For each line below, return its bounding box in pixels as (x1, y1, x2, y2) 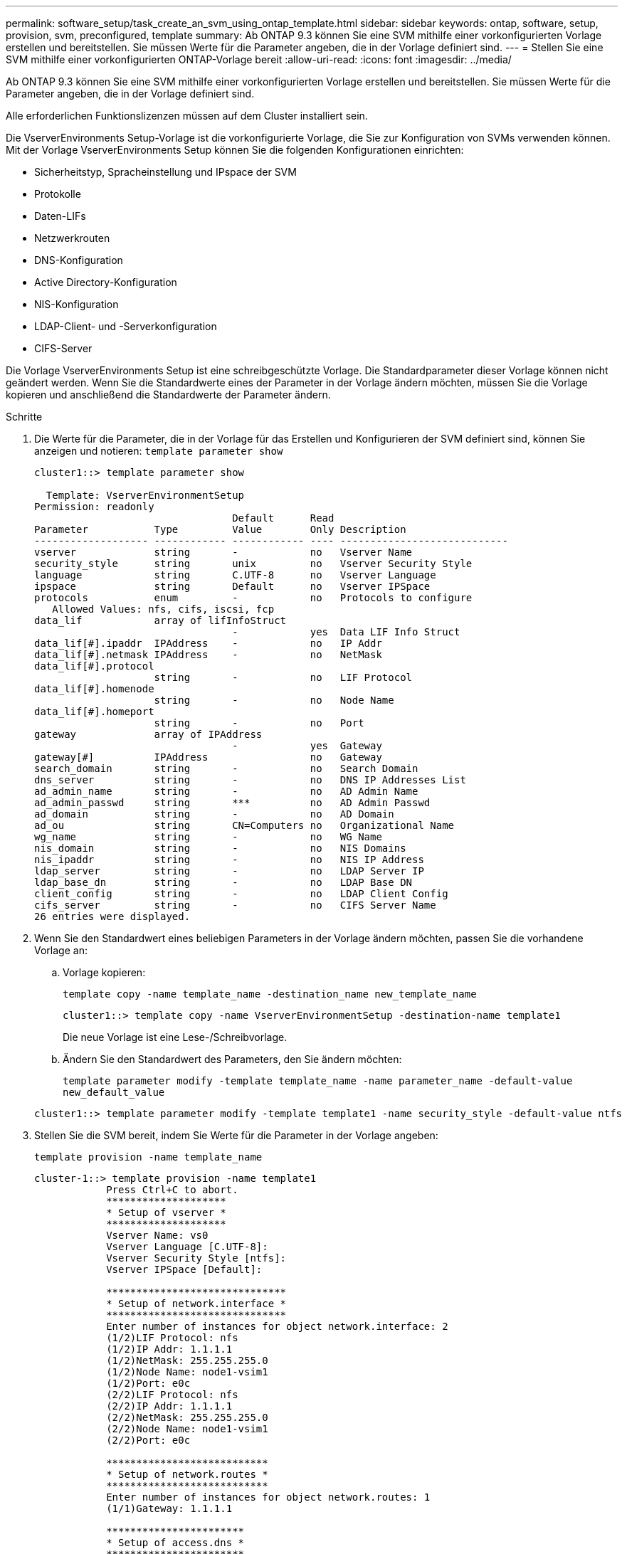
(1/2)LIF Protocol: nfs (106, 1332, 238, 1343)
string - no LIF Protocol (154, 672, 413, 683)
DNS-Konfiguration (34, 254, 123, 266)
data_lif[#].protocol (34, 660, 154, 672)
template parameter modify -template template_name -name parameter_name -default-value (63, 1075, 573, 1087)
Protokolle (34, 188, 81, 200)
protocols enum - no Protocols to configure (34, 592, 473, 603)
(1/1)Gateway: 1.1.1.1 (106, 1503, 233, 1514)
